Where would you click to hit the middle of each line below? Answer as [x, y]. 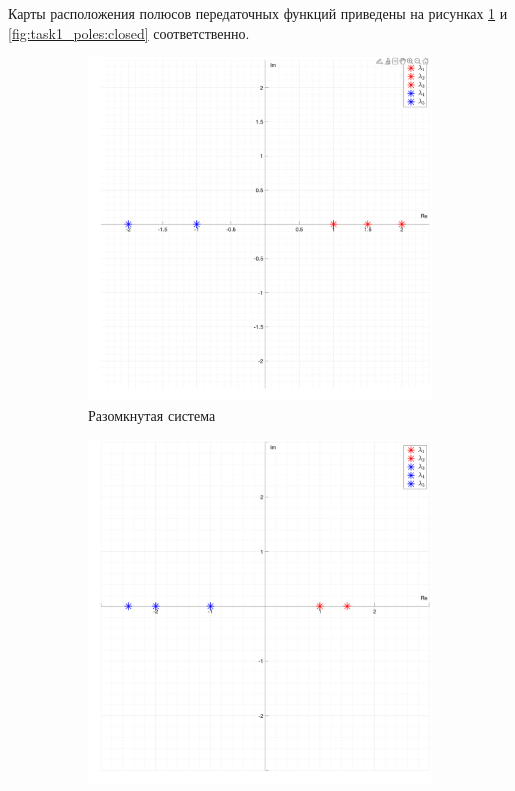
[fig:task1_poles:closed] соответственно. [129, 32]
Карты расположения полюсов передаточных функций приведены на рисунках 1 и [258, 13]
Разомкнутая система [152, 414]
